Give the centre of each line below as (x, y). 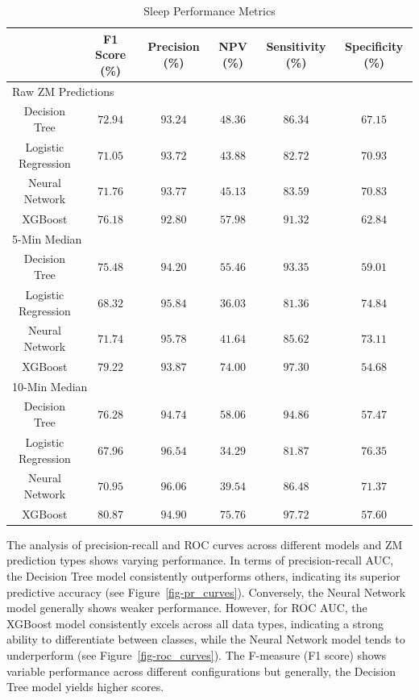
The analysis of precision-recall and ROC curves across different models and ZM (205, 544)
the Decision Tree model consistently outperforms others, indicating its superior (203, 576)
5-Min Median (47, 238)
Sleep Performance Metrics (209, 10)
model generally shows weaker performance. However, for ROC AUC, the (187, 608)
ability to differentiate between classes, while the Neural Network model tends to (206, 639)
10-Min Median (50, 386)
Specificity (374, 46)
